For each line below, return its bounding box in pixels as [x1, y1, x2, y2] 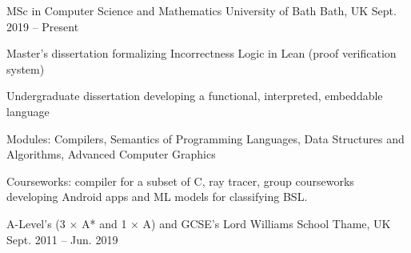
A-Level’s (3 [6, 215, 66, 231]
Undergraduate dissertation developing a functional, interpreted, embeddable [6, 87, 383, 104]
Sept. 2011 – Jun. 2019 [6, 231, 118, 247]
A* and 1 [81, 215, 127, 231]
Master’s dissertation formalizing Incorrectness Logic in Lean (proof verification [6, 45, 397, 62]
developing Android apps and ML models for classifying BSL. [6, 188, 308, 205]
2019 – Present [6, 18, 79, 34]
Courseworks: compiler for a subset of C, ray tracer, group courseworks [6, 172, 354, 189]
